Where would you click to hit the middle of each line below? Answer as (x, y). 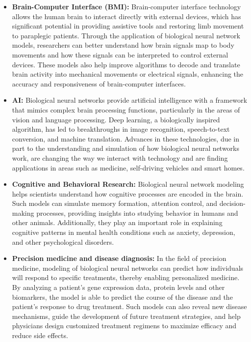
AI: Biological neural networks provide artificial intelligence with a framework (129, 100)
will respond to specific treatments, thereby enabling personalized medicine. (126, 277)
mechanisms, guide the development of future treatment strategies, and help (126, 316)
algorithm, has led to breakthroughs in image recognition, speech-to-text (121, 129)
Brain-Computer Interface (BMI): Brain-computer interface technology (126, 6)
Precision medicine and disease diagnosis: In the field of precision (119, 258)
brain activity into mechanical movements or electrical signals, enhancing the (128, 74)
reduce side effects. (40, 335)
